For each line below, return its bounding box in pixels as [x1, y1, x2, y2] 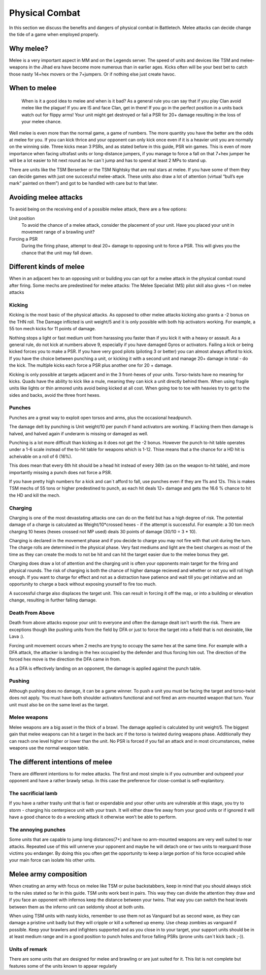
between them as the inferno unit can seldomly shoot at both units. [9, 904, 145, 909]
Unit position [9, 215, 35, 221]
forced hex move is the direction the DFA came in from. [9, 656, 121, 662]
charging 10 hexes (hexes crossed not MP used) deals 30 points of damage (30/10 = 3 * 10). [9, 528, 197, 534]
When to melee [9, 84, 57, 92]
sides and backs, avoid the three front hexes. [9, 392, 101, 398]
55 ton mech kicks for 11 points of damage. [9, 326, 96, 332]
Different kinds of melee [9, 263, 85, 271]
